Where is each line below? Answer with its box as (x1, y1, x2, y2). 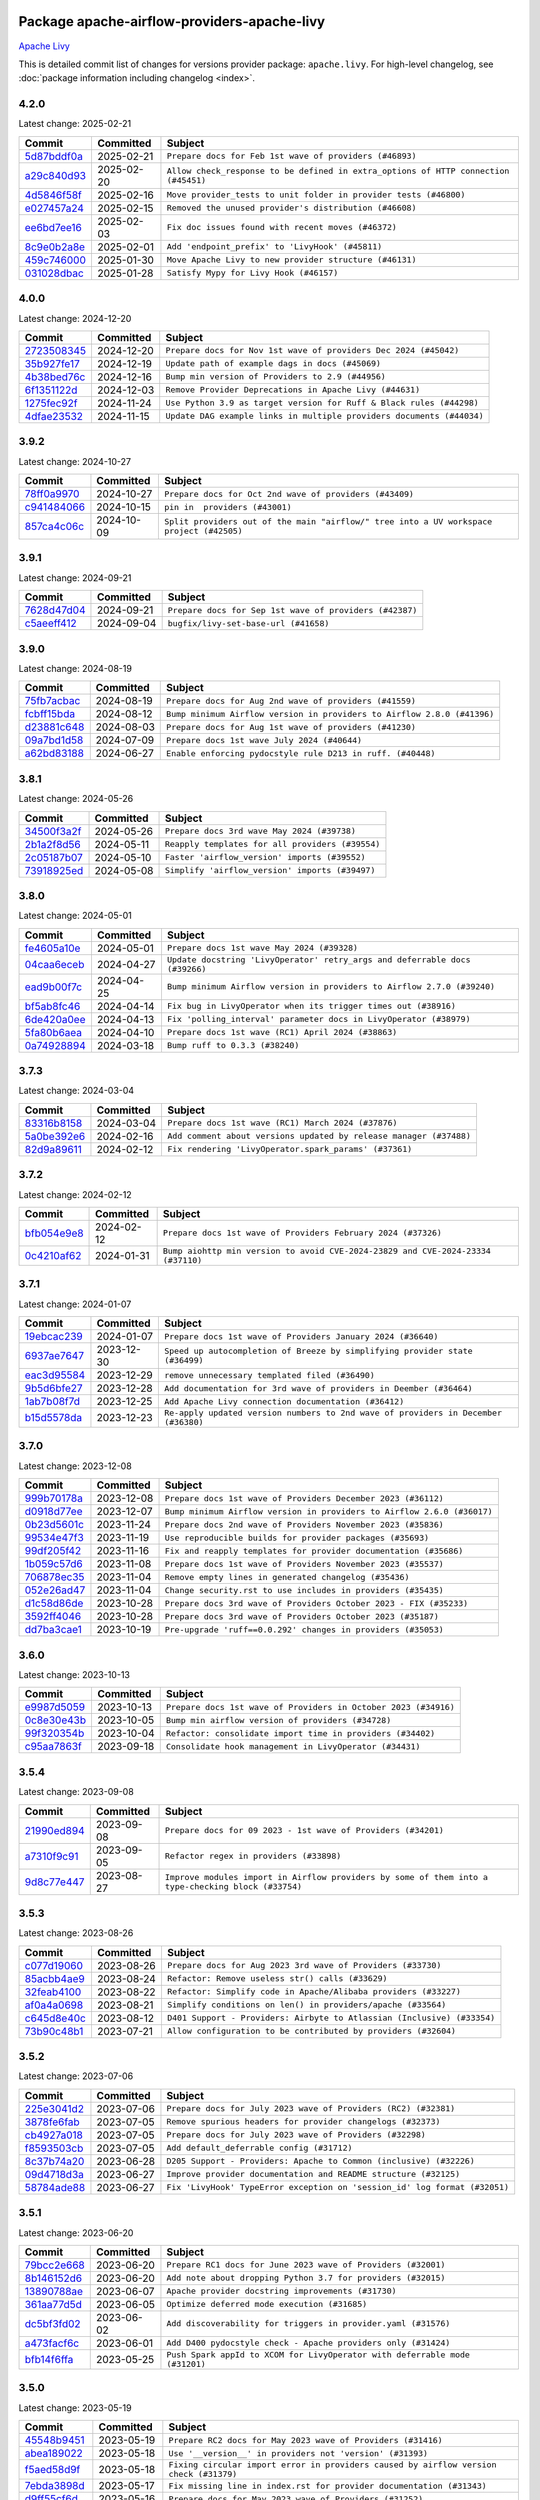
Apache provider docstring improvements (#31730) (166, 2286, 397, 2297)
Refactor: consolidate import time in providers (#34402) (165, 1728, 436, 1739)
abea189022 (24, 2446, 84, 2460)
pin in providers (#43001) (163, 501, 292, 512)
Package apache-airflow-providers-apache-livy (18, 13, 325, 30)
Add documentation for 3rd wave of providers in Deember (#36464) (163, 1383, 474, 1394)
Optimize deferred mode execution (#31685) (166, 2299, 368, 2310)
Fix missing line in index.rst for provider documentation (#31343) (168, 2480, 487, 2491)
